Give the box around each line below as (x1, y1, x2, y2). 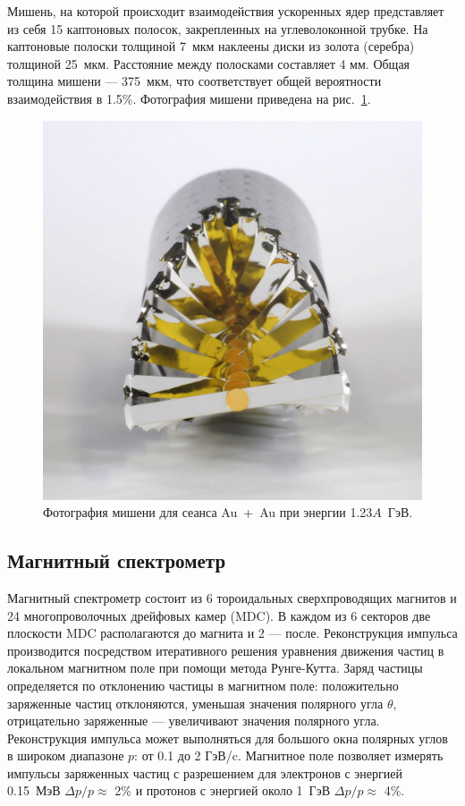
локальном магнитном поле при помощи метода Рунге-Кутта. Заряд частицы (7, 658, 423, 677)
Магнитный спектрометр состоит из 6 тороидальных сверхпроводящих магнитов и (7, 588, 457, 607)
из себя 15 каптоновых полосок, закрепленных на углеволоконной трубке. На (7, 19, 428, 38)
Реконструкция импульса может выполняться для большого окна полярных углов (7, 728, 448, 747)
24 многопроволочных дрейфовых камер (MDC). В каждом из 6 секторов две (7, 606, 431, 624)
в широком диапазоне (7, 746, 124, 765)
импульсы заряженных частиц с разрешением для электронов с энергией (7, 763, 402, 782)
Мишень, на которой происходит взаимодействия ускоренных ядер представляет (7, 2, 444, 20)
